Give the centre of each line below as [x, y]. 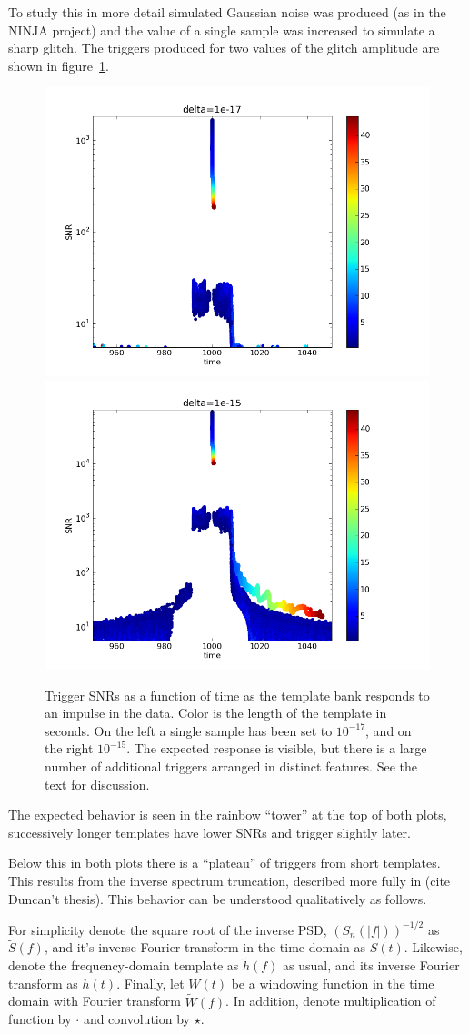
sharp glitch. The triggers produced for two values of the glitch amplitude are [224, 48]
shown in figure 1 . [59, 65]
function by [40, 1019]
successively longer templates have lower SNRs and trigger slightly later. [210, 832]
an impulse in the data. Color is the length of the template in [216, 713]
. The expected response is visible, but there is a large [277, 748]
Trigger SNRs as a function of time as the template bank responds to [237, 695]
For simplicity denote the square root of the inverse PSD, [168, 929]
